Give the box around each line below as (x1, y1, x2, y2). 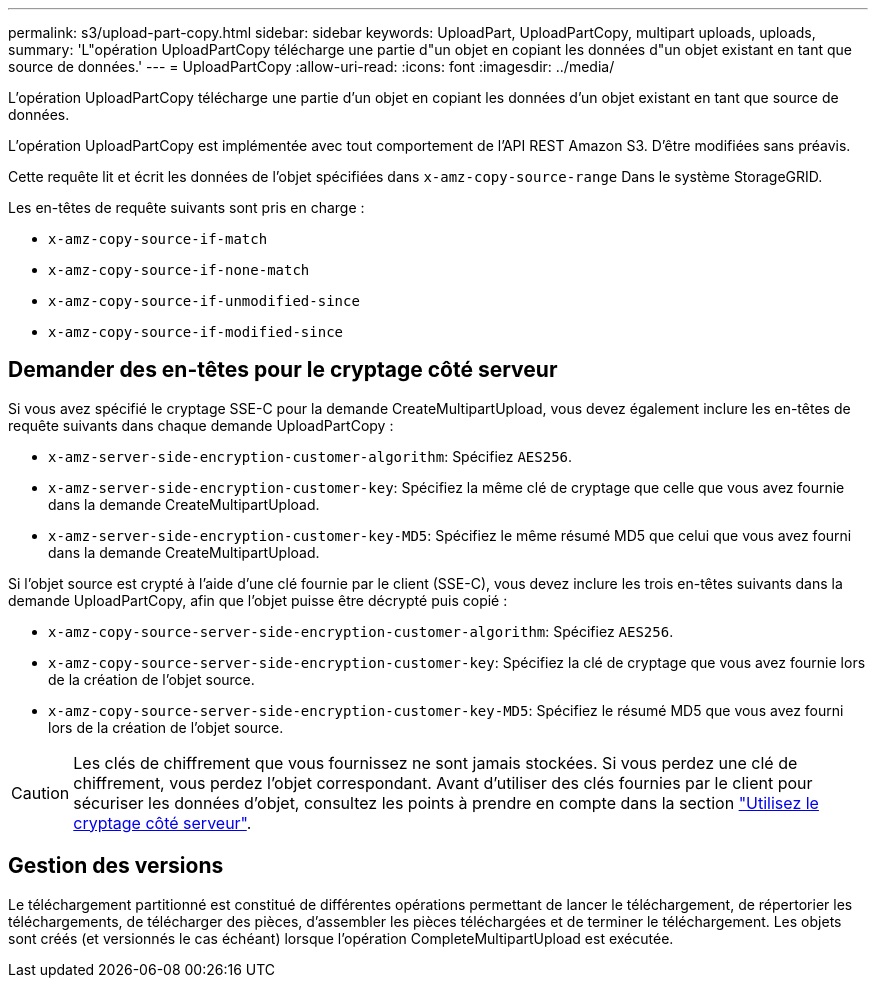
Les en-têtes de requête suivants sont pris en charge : (8, 199, 365, 216)
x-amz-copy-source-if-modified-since (48, 324, 344, 340)
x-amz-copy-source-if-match (48, 231, 268, 247)
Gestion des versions (8, 853, 224, 879)
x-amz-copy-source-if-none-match (48, 262, 310, 278)
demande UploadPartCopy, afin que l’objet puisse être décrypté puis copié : (8, 591, 508, 609)
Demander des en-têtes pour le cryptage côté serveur (8, 357, 558, 383)
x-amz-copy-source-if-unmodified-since (48, 293, 360, 309)
